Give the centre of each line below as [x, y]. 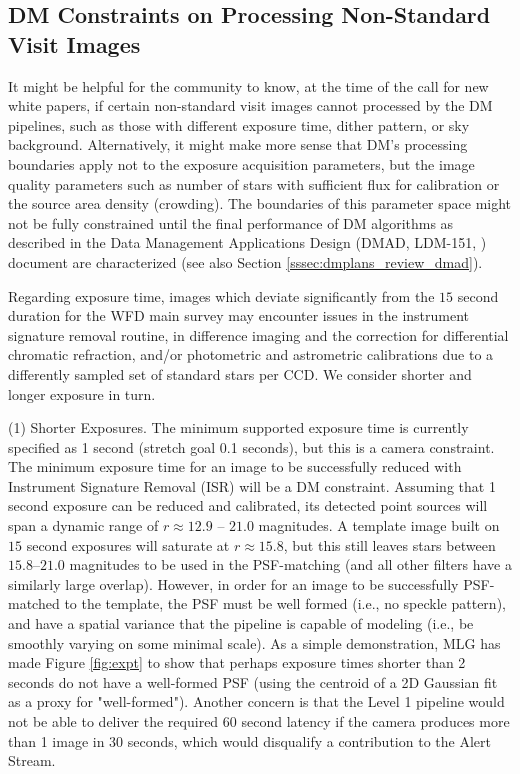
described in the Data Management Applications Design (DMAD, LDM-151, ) [247, 242]
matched [34, 603]
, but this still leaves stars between [389, 544]
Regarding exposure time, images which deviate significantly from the [221, 295]
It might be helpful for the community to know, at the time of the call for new [248, 85]
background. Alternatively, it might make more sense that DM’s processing [238, 144]
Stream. [32, 760]
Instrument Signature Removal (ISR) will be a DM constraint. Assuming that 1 [252, 485]
